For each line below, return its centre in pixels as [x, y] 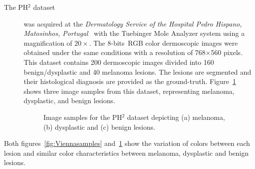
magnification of [48, 42]
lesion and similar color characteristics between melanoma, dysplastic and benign [127, 153]
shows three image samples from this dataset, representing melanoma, [129, 91]
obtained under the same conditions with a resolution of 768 [115, 52]
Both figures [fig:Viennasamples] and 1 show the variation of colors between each [127, 143]
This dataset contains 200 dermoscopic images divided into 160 [119, 62]
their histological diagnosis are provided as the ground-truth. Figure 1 [130, 81]
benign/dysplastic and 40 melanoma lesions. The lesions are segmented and [138, 71]
